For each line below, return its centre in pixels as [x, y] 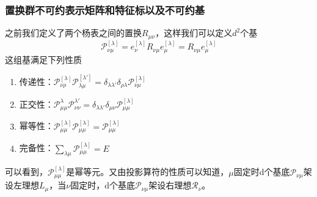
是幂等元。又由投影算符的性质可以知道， [148, 172]
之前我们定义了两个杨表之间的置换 [73, 33]
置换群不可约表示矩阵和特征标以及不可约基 [105, 9]
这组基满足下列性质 [43, 59]
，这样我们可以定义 [194, 33]
